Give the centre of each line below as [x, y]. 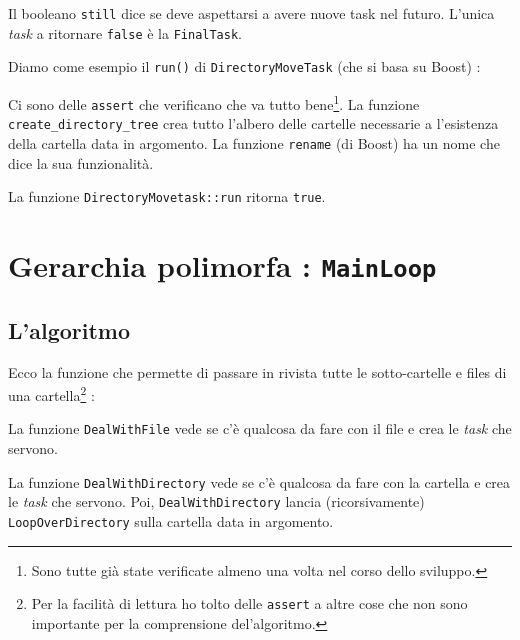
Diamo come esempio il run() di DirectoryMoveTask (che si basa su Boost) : [244, 66]
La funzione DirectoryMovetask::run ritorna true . [167, 196]
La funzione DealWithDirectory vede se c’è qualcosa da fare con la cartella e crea [259, 481]
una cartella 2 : [51, 393]
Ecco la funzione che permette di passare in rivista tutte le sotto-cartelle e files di [257, 371]
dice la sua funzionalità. [81, 162]
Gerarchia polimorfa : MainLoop [222, 265]
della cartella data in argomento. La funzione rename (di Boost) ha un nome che [254, 142]
